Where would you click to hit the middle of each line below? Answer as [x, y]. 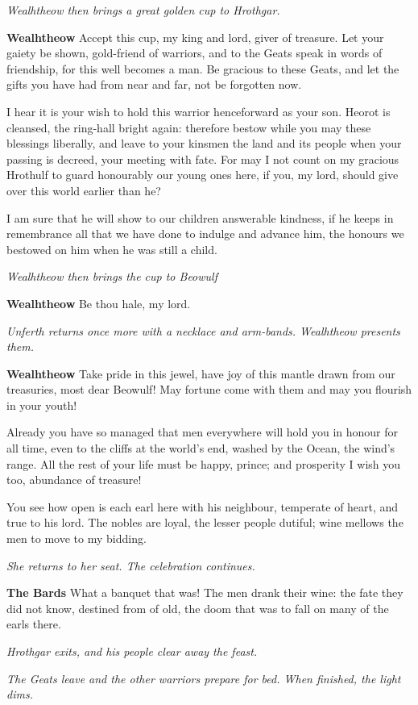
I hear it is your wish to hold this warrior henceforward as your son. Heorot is [199, 111]
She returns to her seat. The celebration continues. [131, 565]
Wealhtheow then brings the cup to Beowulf [112, 276]
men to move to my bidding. [77, 538]
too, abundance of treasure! [74, 480]
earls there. [34, 624]
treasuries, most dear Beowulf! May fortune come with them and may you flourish [209, 389]
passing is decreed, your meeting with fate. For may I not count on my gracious [203, 159]
